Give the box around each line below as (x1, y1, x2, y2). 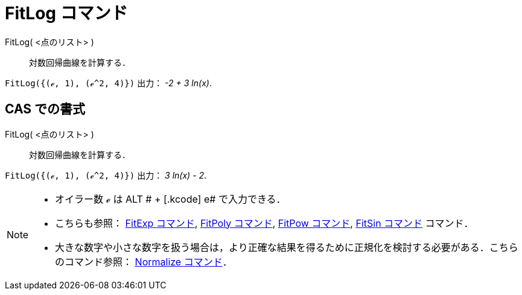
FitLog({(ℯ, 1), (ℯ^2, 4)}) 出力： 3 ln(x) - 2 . (5, 170, 207, 180)
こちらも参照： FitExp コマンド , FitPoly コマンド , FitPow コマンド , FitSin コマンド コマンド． (55, 217, 474, 229)
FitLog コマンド (5, 3, 128, 24)
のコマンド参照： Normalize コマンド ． (55, 255, 232, 268)
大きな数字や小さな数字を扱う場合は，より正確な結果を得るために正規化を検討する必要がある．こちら (55, 241, 518, 253)
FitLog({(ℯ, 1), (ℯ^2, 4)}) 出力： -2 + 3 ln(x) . (5, 77, 212, 88)
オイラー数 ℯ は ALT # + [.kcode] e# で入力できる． (55, 192, 286, 205)
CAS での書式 (5, 101, 86, 117)
